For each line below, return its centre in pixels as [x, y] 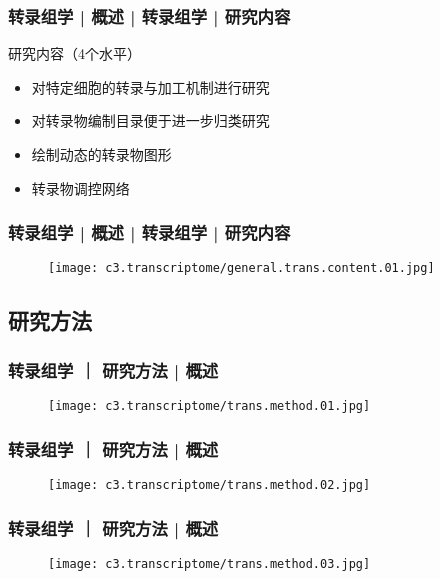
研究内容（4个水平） [74, 53]
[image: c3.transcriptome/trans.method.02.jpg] [209, 484]
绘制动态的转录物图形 [101, 154]
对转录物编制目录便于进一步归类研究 [150, 120]
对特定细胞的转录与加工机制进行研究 [150, 86]
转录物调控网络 [80, 187]
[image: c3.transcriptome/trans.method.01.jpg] [209, 406]
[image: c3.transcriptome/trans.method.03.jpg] [209, 563]
